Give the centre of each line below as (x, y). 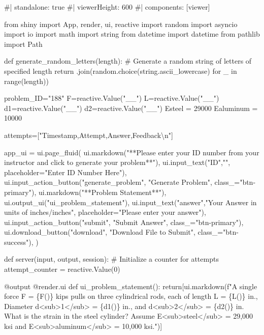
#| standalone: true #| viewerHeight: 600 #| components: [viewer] (107, 7)
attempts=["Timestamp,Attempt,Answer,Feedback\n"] (89, 135)
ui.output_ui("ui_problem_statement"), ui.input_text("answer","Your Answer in (130, 202)
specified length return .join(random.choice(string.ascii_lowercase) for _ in (121, 71)
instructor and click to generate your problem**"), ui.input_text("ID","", (117, 162)
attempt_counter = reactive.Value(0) (62, 269)
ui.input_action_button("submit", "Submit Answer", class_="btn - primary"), (124, 222)
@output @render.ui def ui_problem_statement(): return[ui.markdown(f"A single (131, 286)
